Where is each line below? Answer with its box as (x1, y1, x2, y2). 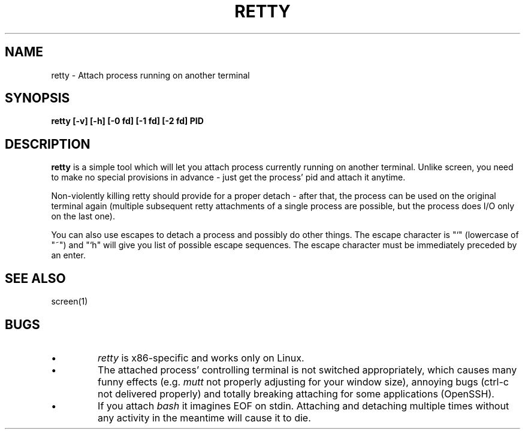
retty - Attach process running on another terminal (51, 70, 250, 80)
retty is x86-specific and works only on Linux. (98, 351, 304, 364)
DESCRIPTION (5, 136, 90, 152)
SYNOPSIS (5, 91, 70, 106)
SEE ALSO (5, 270, 66, 286)
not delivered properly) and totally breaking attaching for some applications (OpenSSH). (98, 387, 494, 400)
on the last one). (51, 211, 115, 222)
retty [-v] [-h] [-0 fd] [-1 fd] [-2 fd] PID (51, 116, 204, 126)
